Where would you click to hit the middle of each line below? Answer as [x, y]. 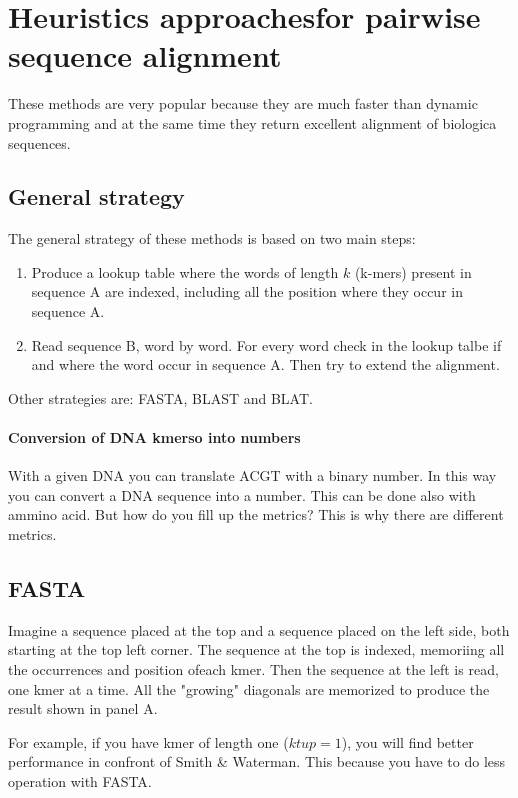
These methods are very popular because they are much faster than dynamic [243, 103]
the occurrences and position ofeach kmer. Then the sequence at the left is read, [253, 669]
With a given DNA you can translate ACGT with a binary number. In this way [252, 475]
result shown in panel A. [83, 708]
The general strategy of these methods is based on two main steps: [212, 238]
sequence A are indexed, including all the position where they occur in [247, 291]
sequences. [39, 142]
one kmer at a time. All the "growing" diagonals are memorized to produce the [249, 688]
